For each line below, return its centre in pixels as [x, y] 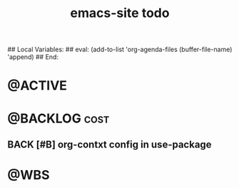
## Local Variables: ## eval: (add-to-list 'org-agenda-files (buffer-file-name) [120, 49]
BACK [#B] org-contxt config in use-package [110, 144]
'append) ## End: [33, 57]
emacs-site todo [120, 13]
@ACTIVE [37, 86]
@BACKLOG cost [59, 118]
